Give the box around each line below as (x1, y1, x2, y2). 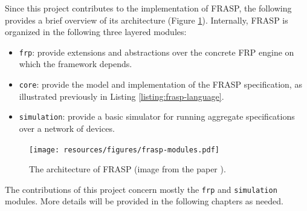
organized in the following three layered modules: (5, 25, 187, 38)
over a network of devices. (19, 122, 115, 134)
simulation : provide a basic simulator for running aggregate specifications (19, 110, 295, 123)
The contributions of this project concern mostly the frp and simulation (5, 183, 277, 195)
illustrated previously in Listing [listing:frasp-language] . (19, 89, 224, 102)
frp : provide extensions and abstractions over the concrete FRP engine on (19, 45, 294, 58)
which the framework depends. (19, 57, 132, 70)
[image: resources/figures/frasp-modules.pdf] (29, 145, 219, 154)
